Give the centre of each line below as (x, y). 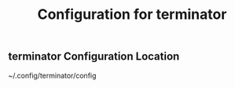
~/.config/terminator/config (52, 75)
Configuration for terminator (132, 15)
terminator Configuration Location (94, 57)
